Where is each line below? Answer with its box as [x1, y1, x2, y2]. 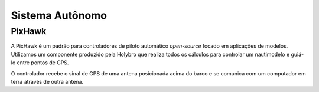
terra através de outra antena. [11, 78, 84, 85]
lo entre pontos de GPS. [11, 59, 69, 66]
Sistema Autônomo [11, 9, 108, 22]
